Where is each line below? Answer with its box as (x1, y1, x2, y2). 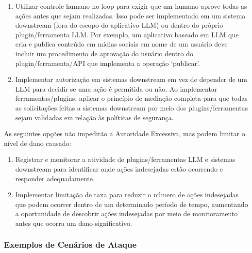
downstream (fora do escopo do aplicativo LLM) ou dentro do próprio (15, 20, 223, 30)
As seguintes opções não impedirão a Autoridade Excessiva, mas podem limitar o (4, 128, 245, 139)
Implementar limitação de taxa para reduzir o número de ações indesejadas (15, 190, 239, 200)
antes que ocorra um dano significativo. (15, 218, 132, 228)
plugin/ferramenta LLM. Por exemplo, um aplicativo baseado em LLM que (15, 29, 239, 39)
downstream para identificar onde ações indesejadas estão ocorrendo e (15, 163, 223, 174)
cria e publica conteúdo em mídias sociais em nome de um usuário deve (15, 39, 228, 49)
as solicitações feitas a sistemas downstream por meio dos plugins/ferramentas (15, 102, 248, 112)
